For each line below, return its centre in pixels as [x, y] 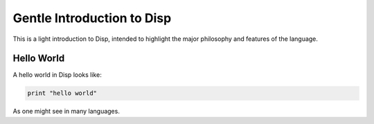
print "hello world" [62, 93]
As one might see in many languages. [66, 112]
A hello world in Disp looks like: [57, 75]
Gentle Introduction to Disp [92, 18]
